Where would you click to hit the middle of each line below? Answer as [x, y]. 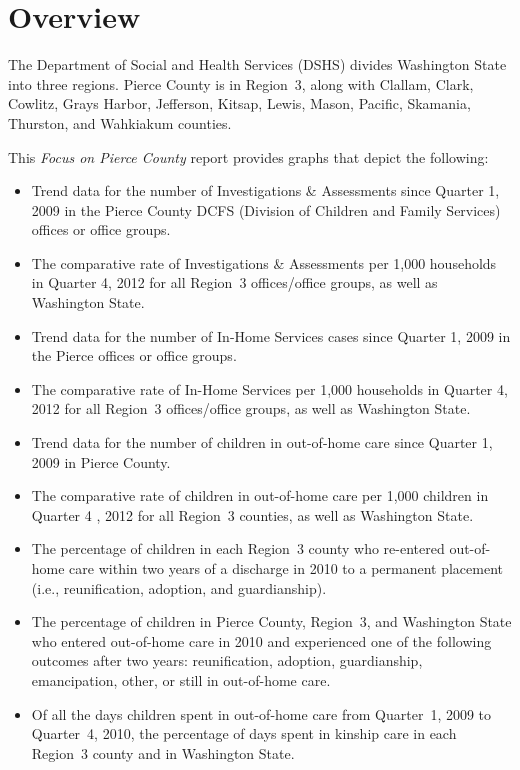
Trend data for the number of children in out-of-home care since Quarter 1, [262, 442]
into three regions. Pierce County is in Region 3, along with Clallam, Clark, [241, 83]
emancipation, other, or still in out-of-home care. [181, 679]
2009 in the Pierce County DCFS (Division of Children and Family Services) [266, 209]
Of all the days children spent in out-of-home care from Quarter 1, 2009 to [261, 713]
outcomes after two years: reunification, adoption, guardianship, [227, 660]
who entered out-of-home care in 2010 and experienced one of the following [261, 640]
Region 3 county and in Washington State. [163, 752]
